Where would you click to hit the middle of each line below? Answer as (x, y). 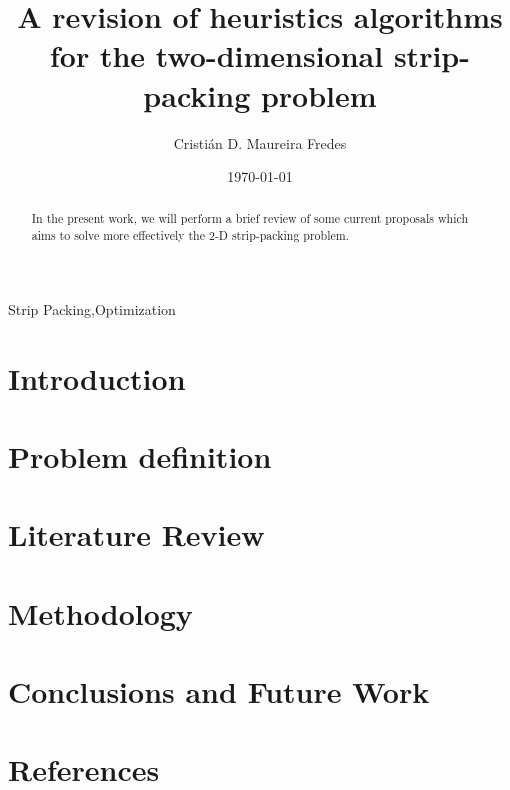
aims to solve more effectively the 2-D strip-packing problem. (190, 235)
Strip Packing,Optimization (92, 308)
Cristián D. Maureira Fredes (260, 142)
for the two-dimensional (217, 55)
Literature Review (136, 534)
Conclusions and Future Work (219, 691)
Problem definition (140, 455)
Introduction (97, 377)
